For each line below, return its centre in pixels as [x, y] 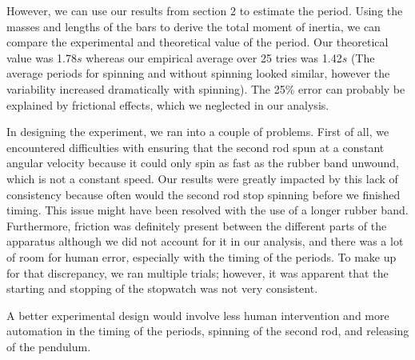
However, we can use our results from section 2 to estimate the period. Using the [205, 10]
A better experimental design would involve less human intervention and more [198, 315]
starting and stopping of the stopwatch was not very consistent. [162, 288]
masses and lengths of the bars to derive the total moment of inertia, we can [194, 26]
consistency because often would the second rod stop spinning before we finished [204, 194]
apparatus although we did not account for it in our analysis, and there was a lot [205, 241]
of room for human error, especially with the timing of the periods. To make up [202, 256]
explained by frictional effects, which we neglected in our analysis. [168, 104]
